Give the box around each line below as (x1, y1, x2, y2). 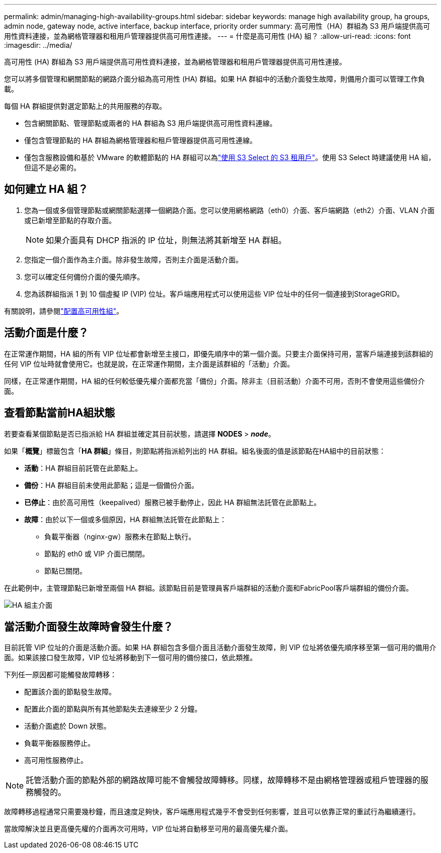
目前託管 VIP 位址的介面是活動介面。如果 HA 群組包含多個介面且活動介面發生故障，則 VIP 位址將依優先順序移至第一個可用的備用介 (4, 643, 436, 652)
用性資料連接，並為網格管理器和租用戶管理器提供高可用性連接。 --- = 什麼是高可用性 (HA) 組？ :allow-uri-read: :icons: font (4, 32, 411, 40)
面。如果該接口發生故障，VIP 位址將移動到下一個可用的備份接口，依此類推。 (4, 653, 257, 662)
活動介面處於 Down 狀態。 (24, 722, 111, 731)
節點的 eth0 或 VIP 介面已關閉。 (44, 549, 149, 558)
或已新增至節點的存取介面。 (24, 216, 116, 225)
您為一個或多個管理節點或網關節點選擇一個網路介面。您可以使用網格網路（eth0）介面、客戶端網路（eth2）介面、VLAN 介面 (24, 205, 435, 215)
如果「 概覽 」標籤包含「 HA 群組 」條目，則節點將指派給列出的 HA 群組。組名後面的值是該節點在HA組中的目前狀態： (4, 446, 386, 455)
